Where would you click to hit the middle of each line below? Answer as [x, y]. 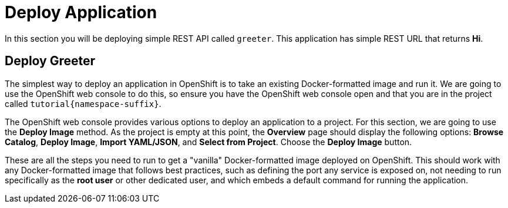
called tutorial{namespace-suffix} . [83, 103]
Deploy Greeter [50, 61]
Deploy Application [81, 12]
